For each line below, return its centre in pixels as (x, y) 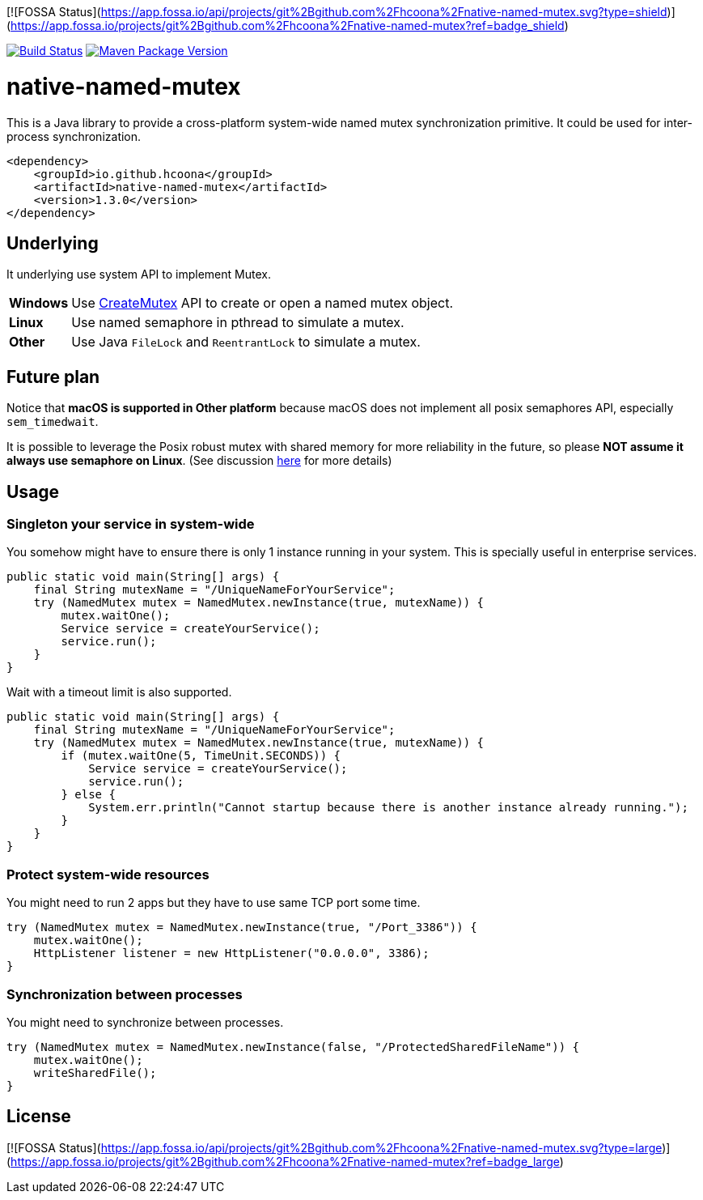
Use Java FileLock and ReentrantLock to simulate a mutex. (246, 342)
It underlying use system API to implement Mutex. (139, 274)
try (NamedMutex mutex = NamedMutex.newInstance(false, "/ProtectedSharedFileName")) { (293, 1047)
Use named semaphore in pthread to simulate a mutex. (238, 323)
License (39, 1117)
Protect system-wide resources (108, 874)
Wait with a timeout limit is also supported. (119, 692)
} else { (88, 795)
